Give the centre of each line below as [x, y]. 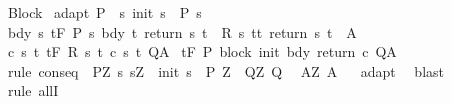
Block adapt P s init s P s [104, 12]
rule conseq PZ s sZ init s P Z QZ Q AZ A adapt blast [225, 70]
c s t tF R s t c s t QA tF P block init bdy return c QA [202, 51]
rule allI [33, 90]
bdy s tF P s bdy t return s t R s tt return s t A [182, 31]
